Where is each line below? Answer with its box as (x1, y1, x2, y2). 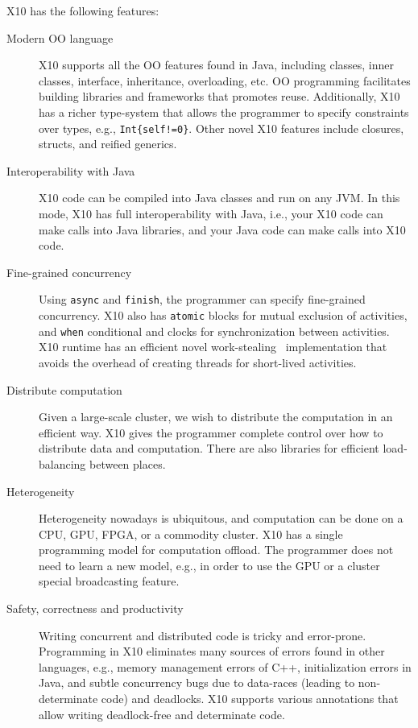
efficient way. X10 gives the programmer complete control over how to (39, 424, 383, 441)
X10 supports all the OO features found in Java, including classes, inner (39, 56, 395, 73)
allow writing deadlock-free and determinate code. (39, 705, 285, 722)
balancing (39, 455, 86, 472)
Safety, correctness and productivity (6, 600, 184, 617)
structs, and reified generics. (39, 135, 177, 152)
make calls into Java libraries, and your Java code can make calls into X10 (39, 221, 406, 238)
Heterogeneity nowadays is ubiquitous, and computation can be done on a (39, 510, 404, 527)
